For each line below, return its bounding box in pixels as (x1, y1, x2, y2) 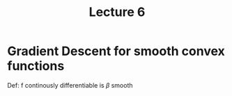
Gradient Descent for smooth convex (7, 43, 225, 59)
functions (7, 58, 65, 74)
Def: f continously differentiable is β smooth (7, 81, 133, 89)
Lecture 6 (88, 4, 146, 20)
